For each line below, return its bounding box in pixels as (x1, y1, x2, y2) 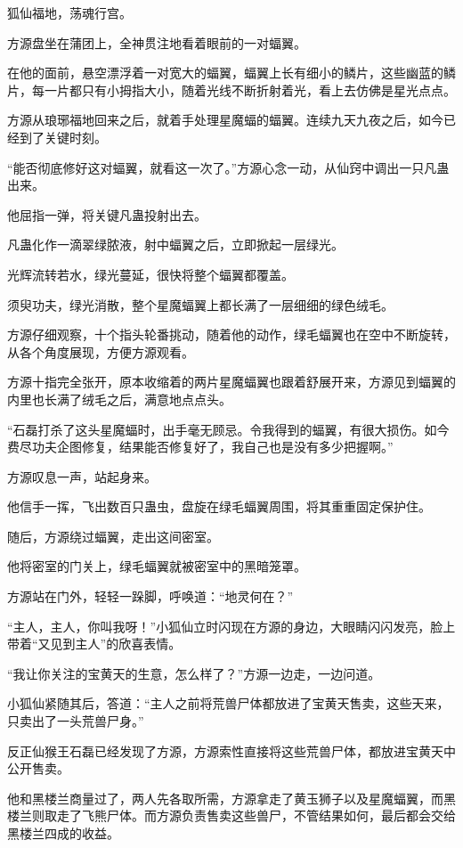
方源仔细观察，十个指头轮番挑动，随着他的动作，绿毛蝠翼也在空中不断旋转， (7, 325, 456, 344)
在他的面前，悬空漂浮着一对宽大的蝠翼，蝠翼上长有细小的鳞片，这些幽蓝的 (7, 63, 443, 82)
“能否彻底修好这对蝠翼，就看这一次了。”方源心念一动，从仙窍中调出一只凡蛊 (7, 158, 450, 176)
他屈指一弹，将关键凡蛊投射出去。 (7, 205, 207, 224)
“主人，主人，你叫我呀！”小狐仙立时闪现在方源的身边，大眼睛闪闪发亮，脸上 (7, 616, 456, 635)
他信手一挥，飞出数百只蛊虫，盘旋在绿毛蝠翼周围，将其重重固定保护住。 (7, 497, 431, 516)
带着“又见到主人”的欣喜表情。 (7, 634, 182, 653)
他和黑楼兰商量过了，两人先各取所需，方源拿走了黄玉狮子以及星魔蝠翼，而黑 (7, 788, 456, 807)
